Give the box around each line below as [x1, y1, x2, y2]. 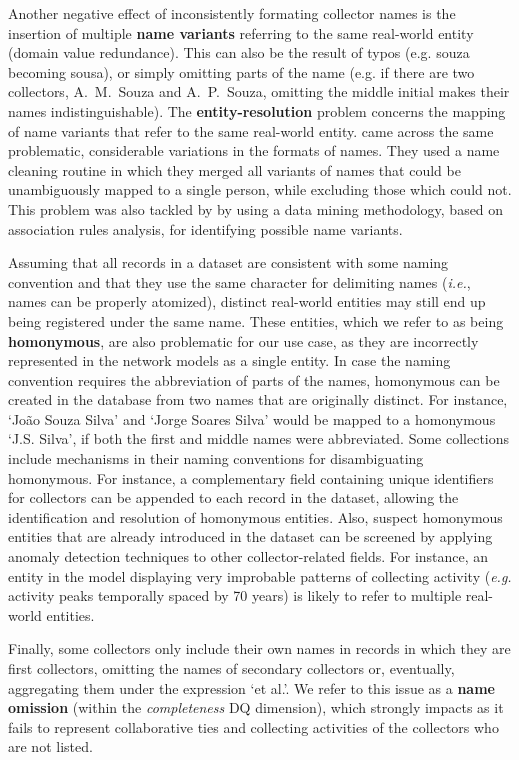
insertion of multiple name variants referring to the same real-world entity [8, 22, 474, 43]
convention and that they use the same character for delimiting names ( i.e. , [8, 271, 471, 292]
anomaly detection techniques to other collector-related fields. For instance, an [8, 546, 489, 567]
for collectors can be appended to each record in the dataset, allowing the [8, 487, 459, 508]
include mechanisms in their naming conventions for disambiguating [8, 448, 424, 469]
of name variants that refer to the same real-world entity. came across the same [8, 120, 494, 141]
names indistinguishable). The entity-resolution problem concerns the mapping [8, 100, 506, 121]
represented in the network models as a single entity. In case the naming [8, 350, 451, 371]
